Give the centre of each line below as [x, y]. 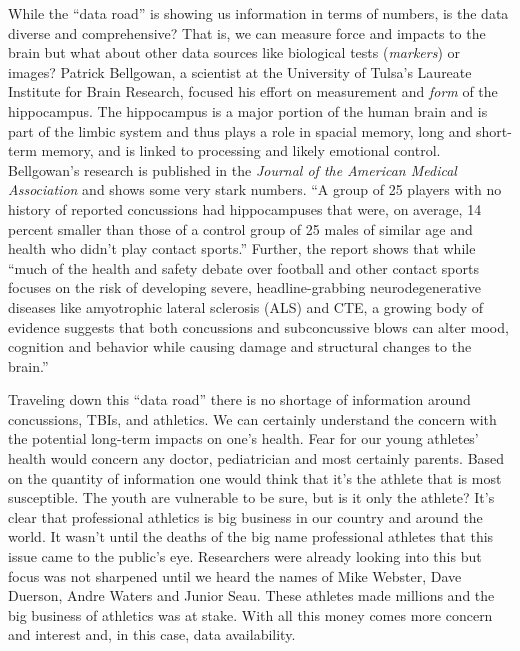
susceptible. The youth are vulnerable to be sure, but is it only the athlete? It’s [251, 497]
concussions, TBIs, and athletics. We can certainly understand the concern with [252, 418]
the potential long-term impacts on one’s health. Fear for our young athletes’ [243, 438]
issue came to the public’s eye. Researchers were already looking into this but [245, 556]
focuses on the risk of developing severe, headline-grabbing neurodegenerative [245, 287]
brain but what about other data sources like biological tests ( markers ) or [234, 52]
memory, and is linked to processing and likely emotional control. [241, 150]
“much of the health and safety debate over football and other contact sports [243, 267]
